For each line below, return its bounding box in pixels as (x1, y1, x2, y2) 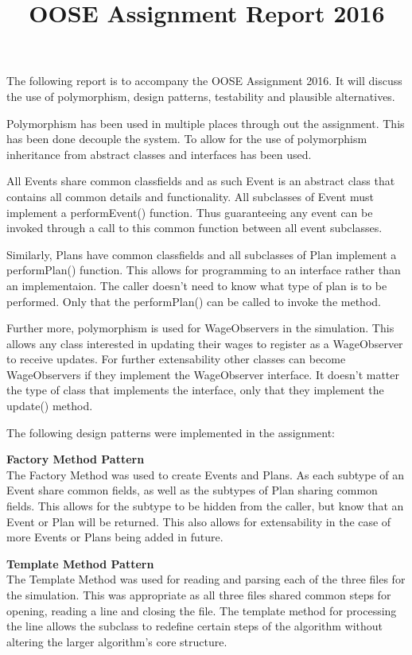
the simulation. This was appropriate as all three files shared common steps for (6, 587, 391, 603)
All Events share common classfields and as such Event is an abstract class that (6, 172, 395, 189)
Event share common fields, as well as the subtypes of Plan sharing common (6, 482, 378, 498)
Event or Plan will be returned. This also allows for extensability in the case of (6, 513, 391, 529)
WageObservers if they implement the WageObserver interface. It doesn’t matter (6, 366, 400, 382)
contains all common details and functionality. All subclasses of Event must (6, 188, 374, 204)
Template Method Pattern (6, 555, 154, 572)
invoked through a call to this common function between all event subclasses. (6, 219, 383, 236)
